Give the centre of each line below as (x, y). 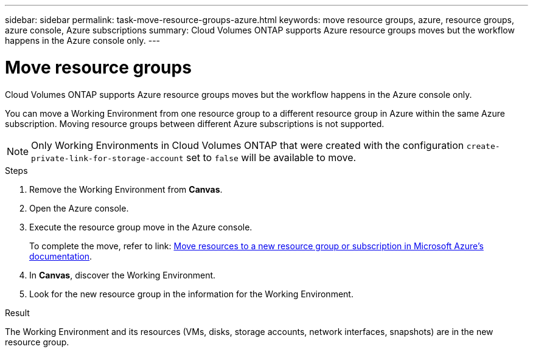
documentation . (61, 256)
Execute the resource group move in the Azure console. (141, 227)
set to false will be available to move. (271, 157)
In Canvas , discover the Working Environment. (123, 275)
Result (17, 312)
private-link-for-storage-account (107, 158)
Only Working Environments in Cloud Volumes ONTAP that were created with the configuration (248, 145)
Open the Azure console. (79, 208)
